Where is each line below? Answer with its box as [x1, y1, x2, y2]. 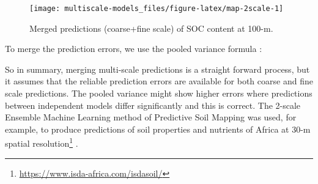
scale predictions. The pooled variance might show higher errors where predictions [5, 87, 312, 100]
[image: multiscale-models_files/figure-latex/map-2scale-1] [29, 4, 284, 13]
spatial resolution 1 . [5, 135, 78, 150]
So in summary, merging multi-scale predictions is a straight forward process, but [5, 62, 310, 75]
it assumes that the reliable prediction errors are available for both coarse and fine [5, 75, 313, 87]
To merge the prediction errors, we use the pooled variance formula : [5, 42, 262, 55]
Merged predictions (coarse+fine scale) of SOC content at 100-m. [29, 21, 273, 34]
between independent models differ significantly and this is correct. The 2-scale [5, 98, 301, 111]
